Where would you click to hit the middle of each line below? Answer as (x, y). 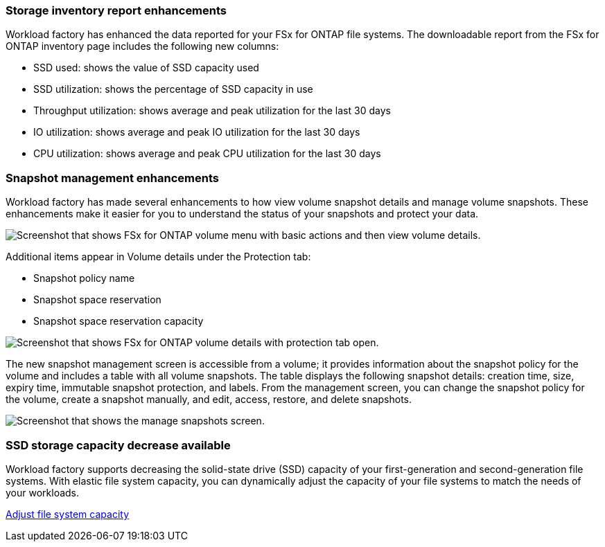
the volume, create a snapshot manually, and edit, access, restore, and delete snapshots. (209, 400)
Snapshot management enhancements (112, 178)
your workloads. (43, 492)
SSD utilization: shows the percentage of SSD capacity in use (173, 89)
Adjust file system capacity (68, 514)
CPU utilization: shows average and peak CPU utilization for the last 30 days (207, 154)
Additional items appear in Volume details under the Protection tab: (158, 257)
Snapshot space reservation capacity (119, 321)
